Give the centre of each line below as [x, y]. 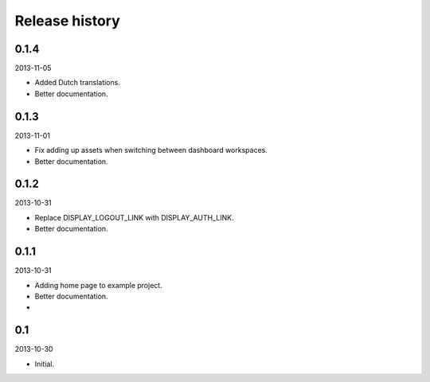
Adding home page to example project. [98, 285]
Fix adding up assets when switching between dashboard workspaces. [151, 150]
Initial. [45, 364]
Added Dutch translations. [78, 83]
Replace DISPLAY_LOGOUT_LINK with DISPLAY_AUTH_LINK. [134, 217]
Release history [68, 21]
